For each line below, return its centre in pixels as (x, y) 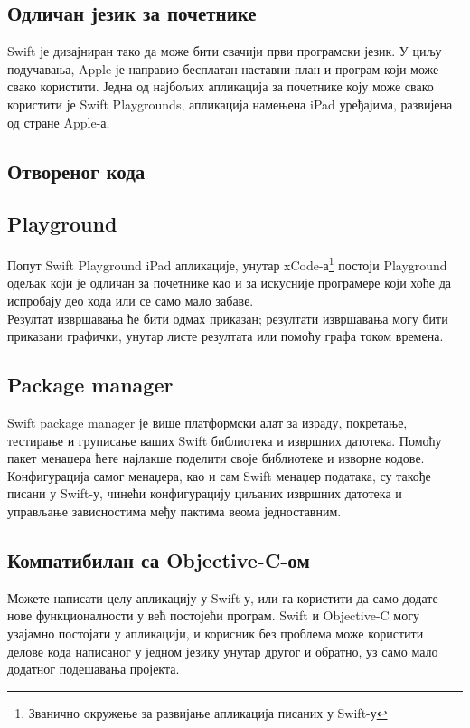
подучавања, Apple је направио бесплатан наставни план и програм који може (223, 68)
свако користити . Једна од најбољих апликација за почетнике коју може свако (221, 86)
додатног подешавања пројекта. (94, 669)
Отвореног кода (76, 170)
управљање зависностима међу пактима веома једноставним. (174, 511)
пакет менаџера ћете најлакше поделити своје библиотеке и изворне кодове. (216, 458)
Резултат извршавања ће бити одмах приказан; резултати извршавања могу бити (228, 318)
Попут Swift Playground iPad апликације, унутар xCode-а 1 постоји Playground (227, 264)
